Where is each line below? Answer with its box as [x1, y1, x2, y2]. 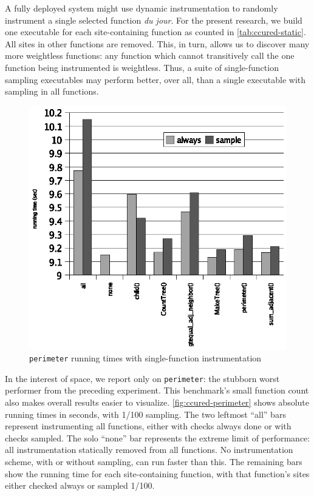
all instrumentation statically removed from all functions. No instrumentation [5, 443, 293, 456]
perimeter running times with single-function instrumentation [29, 352, 262, 364]
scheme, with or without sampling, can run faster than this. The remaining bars [5, 455, 302, 468]
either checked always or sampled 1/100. [5, 479, 155, 492]
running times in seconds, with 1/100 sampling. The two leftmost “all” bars [5, 407, 286, 420]
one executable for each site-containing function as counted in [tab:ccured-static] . [5, 25, 306, 38]
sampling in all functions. [5, 85, 99, 98]
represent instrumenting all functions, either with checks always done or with [5, 420, 292, 432]
